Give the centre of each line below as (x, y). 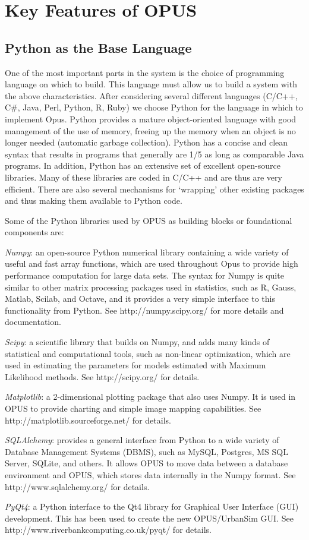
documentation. (33, 322)
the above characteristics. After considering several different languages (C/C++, (151, 95)
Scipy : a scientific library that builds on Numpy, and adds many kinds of (137, 342)
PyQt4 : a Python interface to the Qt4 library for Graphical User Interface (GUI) (152, 506)
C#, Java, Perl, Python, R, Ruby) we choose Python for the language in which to (154, 107)
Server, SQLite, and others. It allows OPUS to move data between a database (146, 463)
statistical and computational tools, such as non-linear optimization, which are (148, 353)
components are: (34, 232)
